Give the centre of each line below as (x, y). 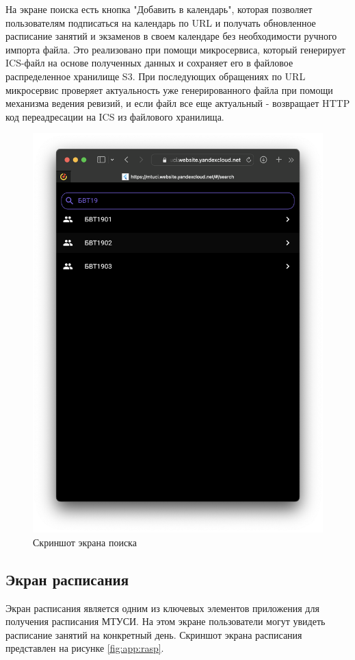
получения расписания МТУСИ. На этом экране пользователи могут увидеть (166, 621)
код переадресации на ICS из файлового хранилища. (115, 116)
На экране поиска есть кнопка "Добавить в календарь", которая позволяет (159, 9)
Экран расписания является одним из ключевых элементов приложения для (162, 608)
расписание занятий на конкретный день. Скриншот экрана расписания (154, 634)
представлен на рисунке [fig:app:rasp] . (85, 648)
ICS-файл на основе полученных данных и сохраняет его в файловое (149, 63)
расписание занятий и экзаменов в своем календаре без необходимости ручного (171, 36)
